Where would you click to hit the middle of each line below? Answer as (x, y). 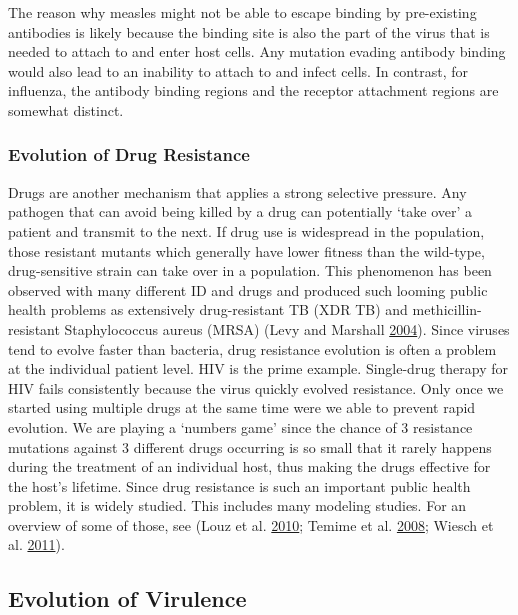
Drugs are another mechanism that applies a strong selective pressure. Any (237, 191)
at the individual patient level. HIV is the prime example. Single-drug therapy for (258, 368)
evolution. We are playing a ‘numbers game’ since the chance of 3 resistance (240, 426)
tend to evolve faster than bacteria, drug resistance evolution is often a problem (252, 348)
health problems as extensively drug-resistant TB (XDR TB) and (208, 309)
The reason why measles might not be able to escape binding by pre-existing (242, 12)
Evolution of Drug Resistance (129, 154)
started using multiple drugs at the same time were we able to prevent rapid (242, 407)
